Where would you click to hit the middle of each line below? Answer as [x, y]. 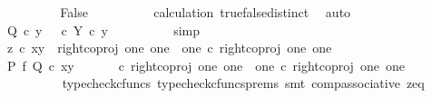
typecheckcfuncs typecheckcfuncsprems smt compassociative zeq [243, 83]
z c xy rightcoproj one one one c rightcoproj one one [169, 48]
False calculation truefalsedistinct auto [206, 12]
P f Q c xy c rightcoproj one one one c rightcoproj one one [206, 65]
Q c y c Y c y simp [103, 29]
